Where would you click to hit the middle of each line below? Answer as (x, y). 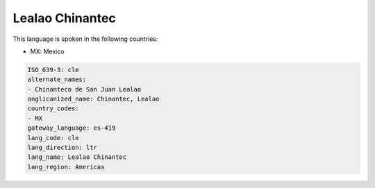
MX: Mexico (48, 51)
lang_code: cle (53, 138)
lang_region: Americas (66, 167)
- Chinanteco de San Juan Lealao (84, 89)
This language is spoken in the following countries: (85, 39)
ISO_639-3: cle (53, 70)
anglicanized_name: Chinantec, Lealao (93, 99)
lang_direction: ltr (62, 148)
